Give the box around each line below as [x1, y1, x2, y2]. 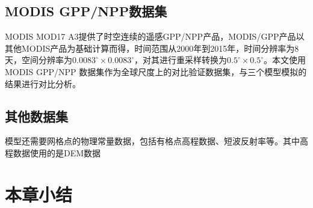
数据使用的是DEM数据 [13, 146, 101, 159]
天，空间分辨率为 [5, 54, 72, 66]
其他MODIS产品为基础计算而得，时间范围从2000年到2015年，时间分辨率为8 [5, 41, 299, 54]
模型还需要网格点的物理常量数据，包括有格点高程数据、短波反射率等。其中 [5, 135, 300, 147]
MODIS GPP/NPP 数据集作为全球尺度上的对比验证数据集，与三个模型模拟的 [5, 65, 307, 78]
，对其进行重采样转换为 [134, 54, 228, 66]
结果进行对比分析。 [5, 77, 81, 90]
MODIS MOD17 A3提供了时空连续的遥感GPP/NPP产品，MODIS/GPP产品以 [5, 30, 305, 43]
